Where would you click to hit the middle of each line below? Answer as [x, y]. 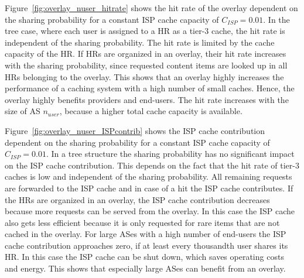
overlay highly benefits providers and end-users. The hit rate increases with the [147, 99]
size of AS [23, 111]
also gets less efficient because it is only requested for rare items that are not [142, 222]
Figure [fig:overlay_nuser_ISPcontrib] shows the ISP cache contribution [135, 130]
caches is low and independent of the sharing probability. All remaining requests [148, 176]
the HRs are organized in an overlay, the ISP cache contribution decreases [137, 199]
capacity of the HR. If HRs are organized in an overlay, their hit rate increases [146, 54]
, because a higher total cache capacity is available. [151, 111]
